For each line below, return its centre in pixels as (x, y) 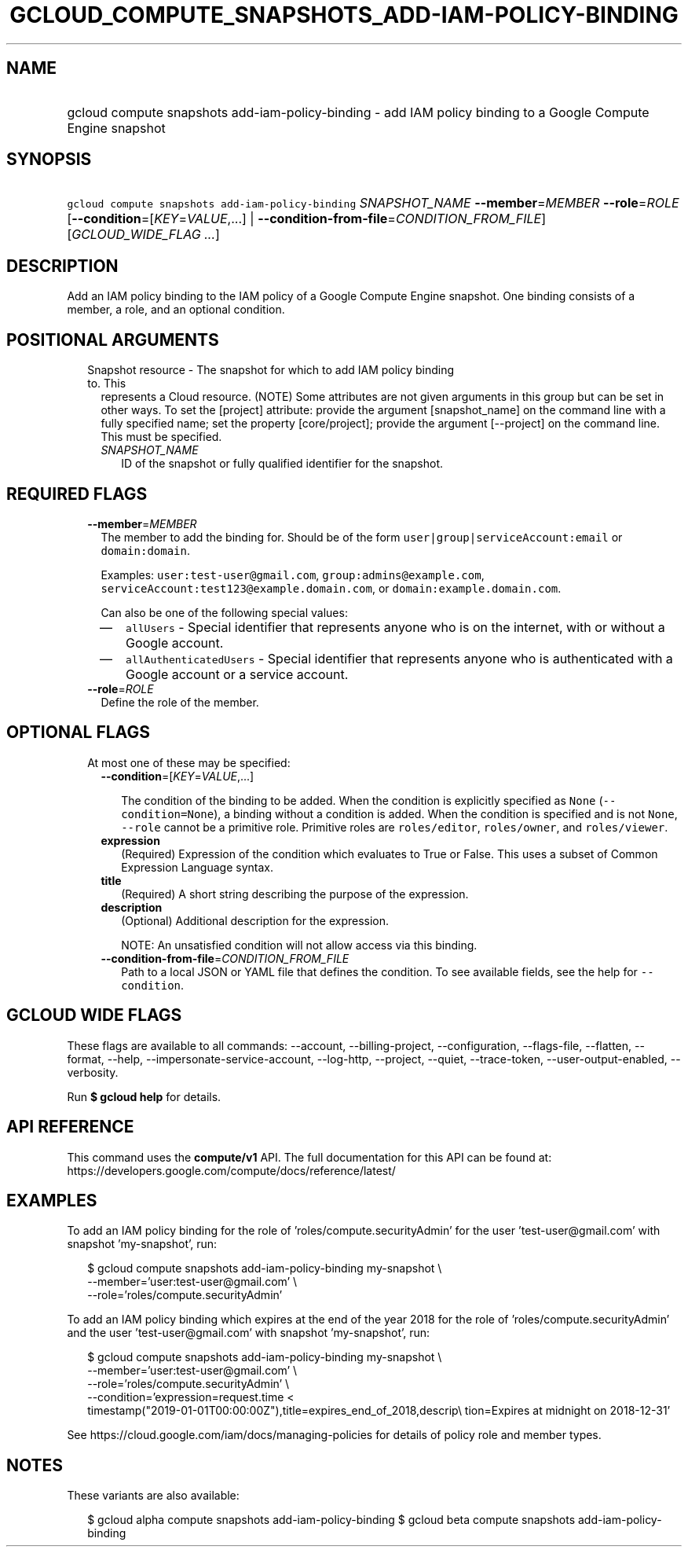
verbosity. (93, 1072)
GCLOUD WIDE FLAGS (94, 1015)
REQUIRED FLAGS (77, 494)
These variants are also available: (153, 1496)
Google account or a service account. (237, 674)
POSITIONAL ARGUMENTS (113, 340)
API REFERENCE (70, 1127)
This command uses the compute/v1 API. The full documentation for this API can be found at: (309, 1157)
